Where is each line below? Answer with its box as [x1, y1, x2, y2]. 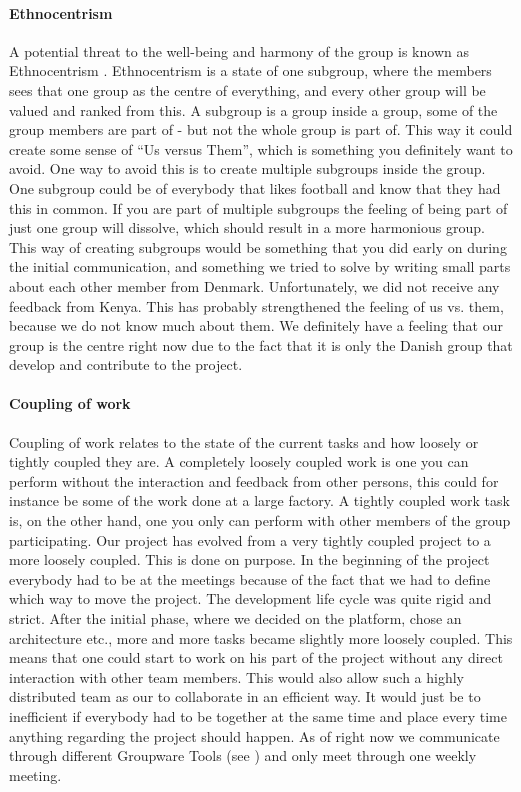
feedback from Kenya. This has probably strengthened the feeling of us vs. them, [9, 295, 504, 316]
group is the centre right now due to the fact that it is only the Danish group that [9, 334, 513, 355]
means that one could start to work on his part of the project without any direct [9, 647, 503, 668]
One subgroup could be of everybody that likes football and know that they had [9, 177, 501, 198]
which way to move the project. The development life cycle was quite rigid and [9, 588, 492, 609]
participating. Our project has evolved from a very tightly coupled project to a [9, 529, 491, 550]
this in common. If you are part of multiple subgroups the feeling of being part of [9, 197, 508, 218]
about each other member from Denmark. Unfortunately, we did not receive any [9, 275, 500, 296]
